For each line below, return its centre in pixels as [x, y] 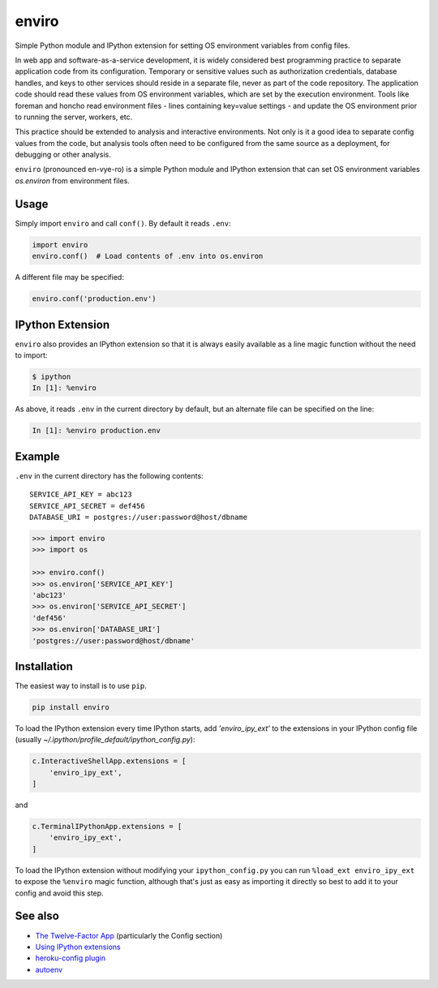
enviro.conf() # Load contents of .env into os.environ [148, 256]
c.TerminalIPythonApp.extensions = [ [107, 827]
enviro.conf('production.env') [94, 299]
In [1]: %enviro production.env [97, 431]
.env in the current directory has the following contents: [109, 475]
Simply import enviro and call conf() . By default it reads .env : [123, 223]
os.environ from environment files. [72, 180]
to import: [31, 355]
